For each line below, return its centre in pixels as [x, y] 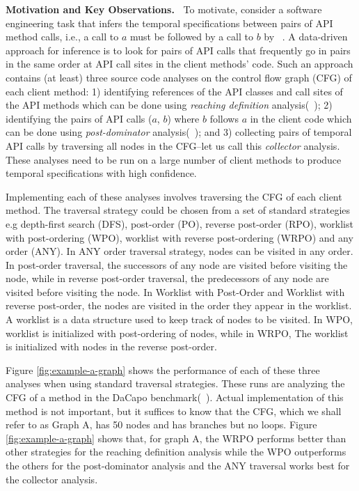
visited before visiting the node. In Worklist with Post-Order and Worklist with [175, 291]
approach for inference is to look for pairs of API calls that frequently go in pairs [178, 50]
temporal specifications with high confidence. [101, 173]
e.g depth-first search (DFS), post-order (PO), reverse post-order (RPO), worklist [179, 223]
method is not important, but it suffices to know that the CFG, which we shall [174, 411]
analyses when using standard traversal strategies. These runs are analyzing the [175, 383]
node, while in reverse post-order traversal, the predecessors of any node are [167, 278]
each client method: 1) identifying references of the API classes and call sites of [174, 91]
